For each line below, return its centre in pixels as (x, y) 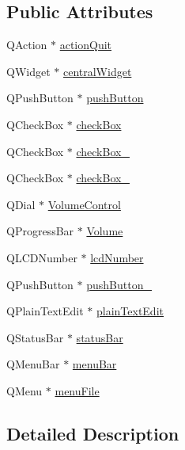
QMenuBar (33, 364)
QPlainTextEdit (45, 311)
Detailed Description (93, 433)
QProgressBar (40, 231)
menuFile (77, 390)
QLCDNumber (42, 257)
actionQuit (86, 45)
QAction (27, 45)
